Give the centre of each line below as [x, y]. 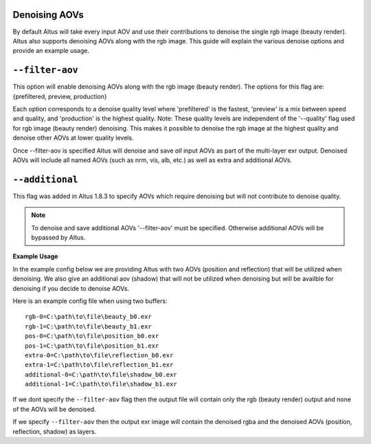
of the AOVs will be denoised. [54, 409]
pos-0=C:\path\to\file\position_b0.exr [92, 336]
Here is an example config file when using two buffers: [90, 301]
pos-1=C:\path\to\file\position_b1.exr [92, 346]
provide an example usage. [51, 51]
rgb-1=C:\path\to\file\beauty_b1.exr [89, 326]
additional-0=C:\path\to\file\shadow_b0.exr [101, 374]
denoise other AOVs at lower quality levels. [73, 138]
